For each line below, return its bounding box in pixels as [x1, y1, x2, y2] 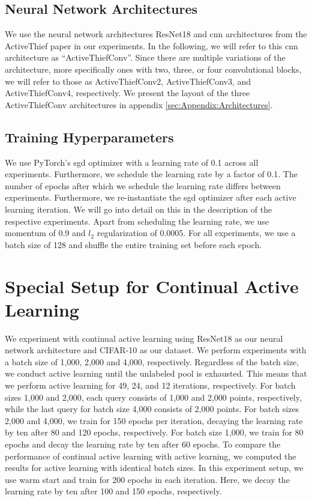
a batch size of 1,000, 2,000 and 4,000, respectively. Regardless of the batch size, [5, 355, 299, 368]
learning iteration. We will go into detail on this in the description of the [5, 202, 272, 215]
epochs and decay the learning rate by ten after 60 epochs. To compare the [5, 437, 281, 450]
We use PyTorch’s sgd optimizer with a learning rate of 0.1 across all [5, 156, 259, 168]
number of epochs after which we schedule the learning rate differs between [5, 179, 281, 192]
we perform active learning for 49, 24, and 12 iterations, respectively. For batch [5, 379, 296, 391]
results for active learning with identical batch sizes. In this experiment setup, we [5, 461, 304, 474]
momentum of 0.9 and [5, 226, 86, 239]
